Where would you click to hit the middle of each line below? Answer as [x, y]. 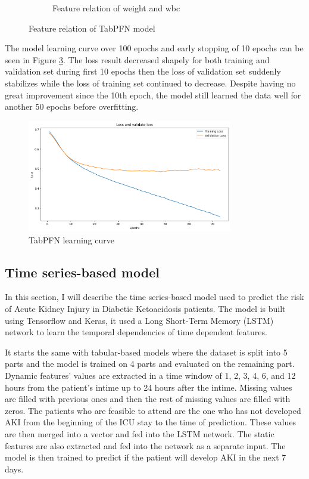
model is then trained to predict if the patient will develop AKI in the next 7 [146, 457]
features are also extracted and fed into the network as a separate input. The [145, 445]
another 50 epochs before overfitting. [72, 106]
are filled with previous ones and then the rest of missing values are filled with [148, 399]
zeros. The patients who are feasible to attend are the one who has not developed [153, 410]
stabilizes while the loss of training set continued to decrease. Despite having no [150, 83]
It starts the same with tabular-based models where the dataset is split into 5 [146, 352]
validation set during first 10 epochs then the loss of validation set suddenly [143, 71]
